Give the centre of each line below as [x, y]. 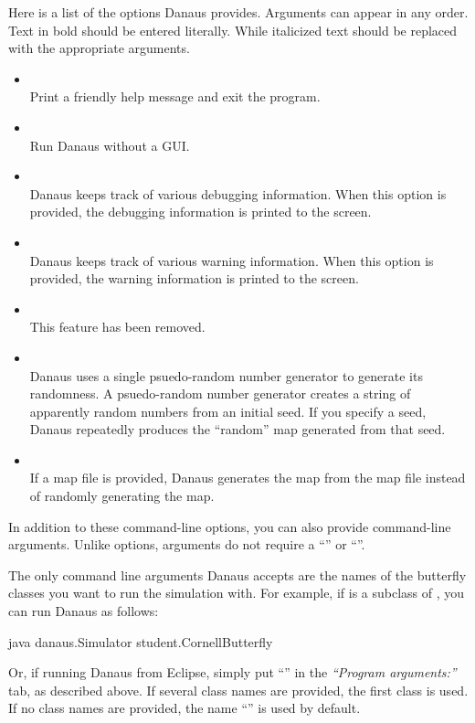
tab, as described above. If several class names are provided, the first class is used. [238, 690]
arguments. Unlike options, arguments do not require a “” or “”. [187, 544]
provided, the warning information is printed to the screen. [194, 278]
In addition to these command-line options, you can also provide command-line [230, 526]
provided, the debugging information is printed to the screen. [201, 212]
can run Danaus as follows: [84, 611]
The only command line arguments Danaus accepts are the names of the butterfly [237, 574]
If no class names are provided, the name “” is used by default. [185, 708]
